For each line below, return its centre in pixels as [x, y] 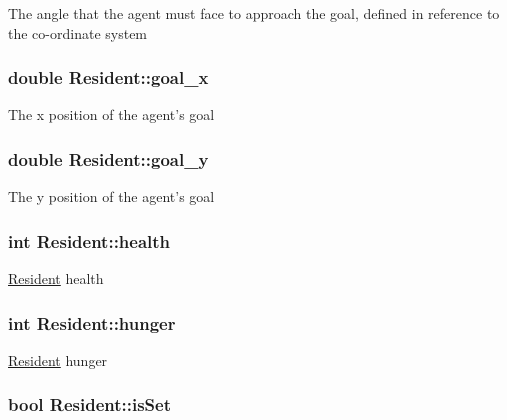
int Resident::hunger [92, 322]
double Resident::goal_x [108, 77]
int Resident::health [89, 240]
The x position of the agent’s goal [111, 114]
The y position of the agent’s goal [111, 196]
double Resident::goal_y [108, 158]
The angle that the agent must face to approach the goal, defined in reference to [254, 13]
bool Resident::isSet [89, 404]
